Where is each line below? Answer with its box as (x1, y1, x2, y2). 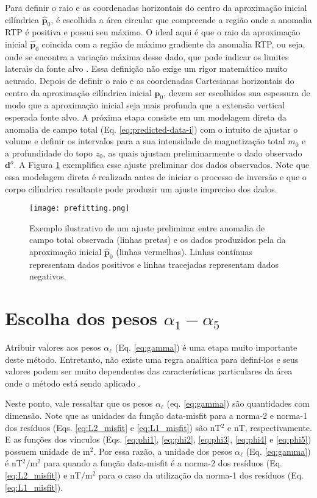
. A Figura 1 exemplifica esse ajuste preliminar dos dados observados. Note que (13, 158, 310, 171)
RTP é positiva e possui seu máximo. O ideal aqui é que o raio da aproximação (5, 26, 301, 38)
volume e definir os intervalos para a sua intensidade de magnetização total (5, 135, 285, 147)
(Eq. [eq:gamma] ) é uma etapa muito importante (115, 341, 297, 354)
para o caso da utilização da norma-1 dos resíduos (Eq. (98, 469, 304, 481)
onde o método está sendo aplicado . (5, 376, 141, 389)
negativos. (29, 270, 66, 282)
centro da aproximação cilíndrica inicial (5, 86, 152, 99)
